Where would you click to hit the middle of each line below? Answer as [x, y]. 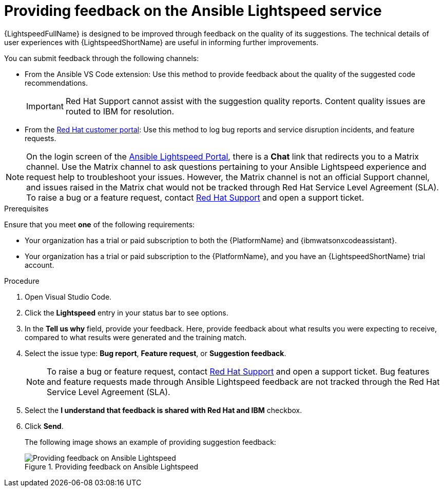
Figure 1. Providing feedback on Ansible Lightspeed [112, 466]
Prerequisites [26, 208]
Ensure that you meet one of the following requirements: [100, 224]
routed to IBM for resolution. [120, 111]
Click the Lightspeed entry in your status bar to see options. [127, 312]
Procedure [22, 281]
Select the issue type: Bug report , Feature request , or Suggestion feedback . [156, 353]
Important [45, 106]
